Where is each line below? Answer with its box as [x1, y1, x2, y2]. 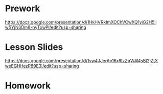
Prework [5, 3, 40, 14]
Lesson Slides [5, 42, 63, 53]
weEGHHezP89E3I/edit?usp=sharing [5, 63, 79, 69]
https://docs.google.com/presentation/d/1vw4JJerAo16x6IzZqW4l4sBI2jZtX [5, 57, 158, 64]
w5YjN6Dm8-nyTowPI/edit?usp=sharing [5, 24, 87, 30]
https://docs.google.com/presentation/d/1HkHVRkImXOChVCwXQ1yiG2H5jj [5, 19, 157, 25]
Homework [5, 80, 51, 91]
